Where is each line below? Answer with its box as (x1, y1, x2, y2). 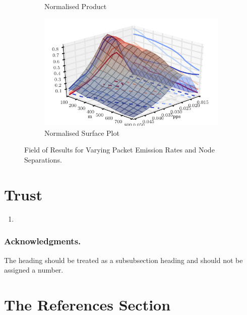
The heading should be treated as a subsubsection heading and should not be (4, 254, 243, 265)
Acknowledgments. (4, 235, 81, 247)
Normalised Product (44, 1, 107, 11)
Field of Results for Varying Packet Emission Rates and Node (24, 144, 215, 155)
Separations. (24, 154, 62, 165)
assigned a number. (4, 265, 64, 275)
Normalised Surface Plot (44, 127, 119, 138)
